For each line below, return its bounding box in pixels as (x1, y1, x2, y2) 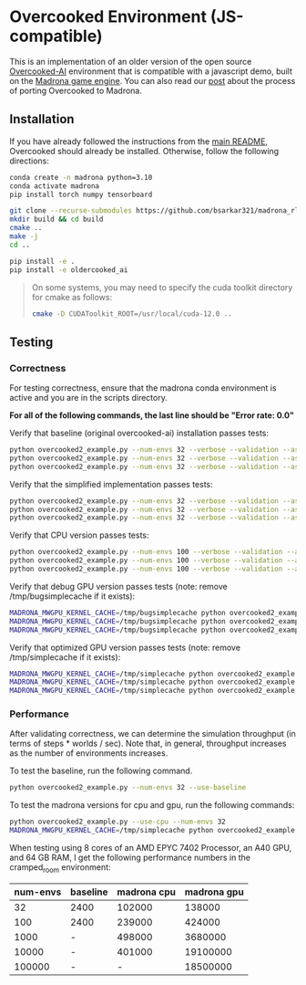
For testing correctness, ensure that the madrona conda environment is (9, 382, 277, 393)
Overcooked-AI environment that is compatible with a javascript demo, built (9, 66, 293, 77)
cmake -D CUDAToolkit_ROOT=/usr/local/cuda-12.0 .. (31, 309, 232, 319)
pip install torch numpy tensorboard (9, 190, 153, 199)
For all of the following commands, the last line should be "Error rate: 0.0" (9, 410, 294, 421)
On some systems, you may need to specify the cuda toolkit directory (31, 281, 293, 293)
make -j (9, 232, 39, 241)
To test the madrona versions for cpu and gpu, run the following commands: (9, 800, 295, 811)
